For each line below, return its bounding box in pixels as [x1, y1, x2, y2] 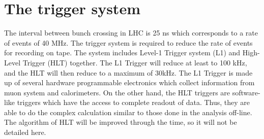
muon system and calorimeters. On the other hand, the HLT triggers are [4, 87, 230, 97]
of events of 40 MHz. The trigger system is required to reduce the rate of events [4, 37, 253, 48]
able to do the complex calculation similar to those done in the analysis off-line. [4, 107, 252, 117]
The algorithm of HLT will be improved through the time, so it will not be [4, 117, 237, 127]
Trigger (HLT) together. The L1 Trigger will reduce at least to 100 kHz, [22, 57, 247, 67]
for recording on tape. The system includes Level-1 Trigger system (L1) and [4, 47, 241, 58]
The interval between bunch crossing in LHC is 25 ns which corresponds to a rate [4, 27, 258, 38]
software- [232, 87, 260, 97]
